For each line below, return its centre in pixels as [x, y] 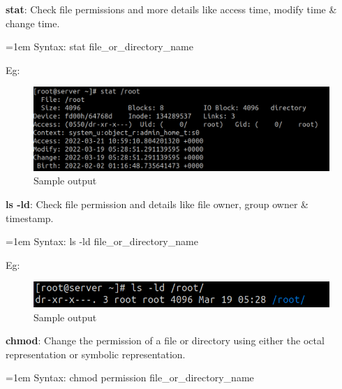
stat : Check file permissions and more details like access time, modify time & [171, 9]
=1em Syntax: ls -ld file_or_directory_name [102, 241]
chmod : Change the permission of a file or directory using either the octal [165, 340]
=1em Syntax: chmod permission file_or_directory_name [130, 377]
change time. [33, 23]
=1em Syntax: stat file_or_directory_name [99, 46]
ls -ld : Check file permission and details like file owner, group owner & [157, 204]
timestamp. [30, 218]
